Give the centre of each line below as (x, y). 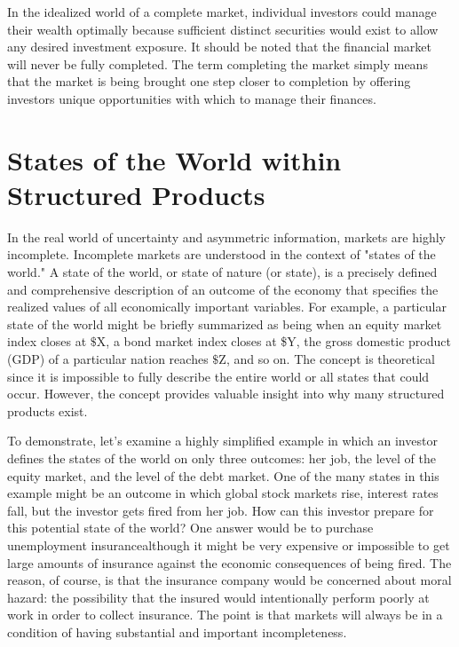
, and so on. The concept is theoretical (330, 359)
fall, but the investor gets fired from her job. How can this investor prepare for (221, 510)
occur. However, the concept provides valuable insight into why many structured (226, 394)
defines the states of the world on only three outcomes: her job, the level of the (222, 458)
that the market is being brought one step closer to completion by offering (209, 81)
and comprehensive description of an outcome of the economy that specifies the (223, 289)
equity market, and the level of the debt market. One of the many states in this (223, 475)
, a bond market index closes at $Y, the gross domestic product (278, 341)
